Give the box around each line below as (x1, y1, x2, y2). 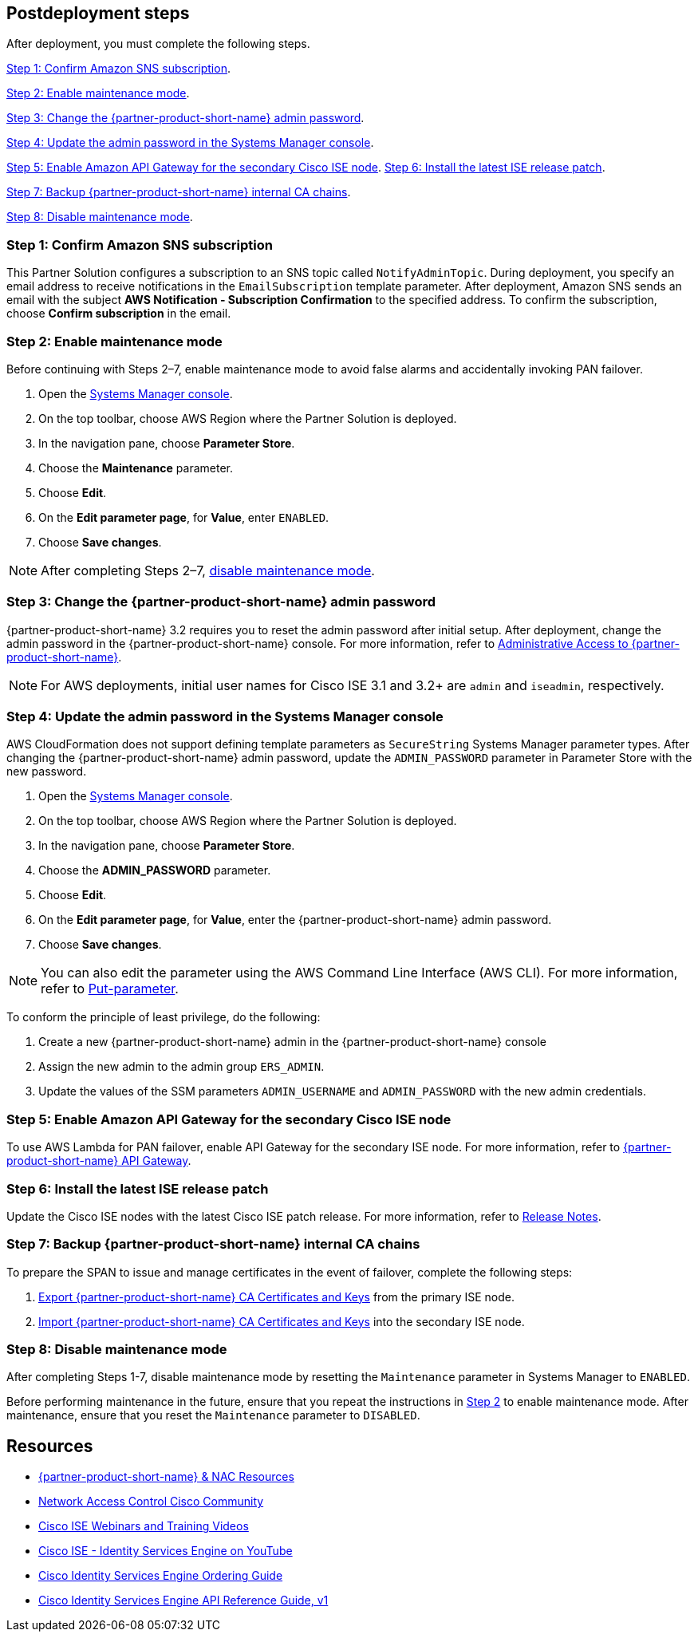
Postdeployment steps (6, 3, 190, 23)
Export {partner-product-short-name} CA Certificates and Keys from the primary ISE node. (38, 1289, 515, 1304)
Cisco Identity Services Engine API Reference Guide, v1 (38, 1593, 329, 1608)
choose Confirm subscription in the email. (6, 306, 231, 321)
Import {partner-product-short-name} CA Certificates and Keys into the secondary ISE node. (38, 1314, 525, 1328)
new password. (6, 764, 87, 779)
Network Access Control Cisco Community (38, 1494, 264, 1509)
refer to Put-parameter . (41, 981, 179, 997)
